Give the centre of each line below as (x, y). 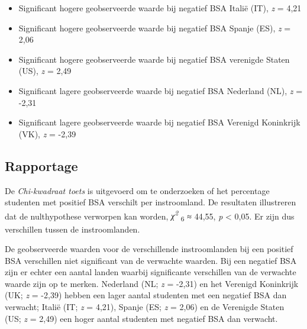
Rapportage (41, 165)
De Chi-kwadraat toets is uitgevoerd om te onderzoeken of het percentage (137, 190)
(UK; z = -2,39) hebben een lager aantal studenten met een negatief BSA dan (146, 295)
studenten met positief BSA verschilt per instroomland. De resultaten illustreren (151, 202)
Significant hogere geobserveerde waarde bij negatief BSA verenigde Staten (154, 59)
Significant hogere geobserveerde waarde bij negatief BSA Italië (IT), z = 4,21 (160, 8)
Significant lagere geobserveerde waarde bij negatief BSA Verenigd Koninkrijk (159, 122)
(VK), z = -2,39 (47, 133)
